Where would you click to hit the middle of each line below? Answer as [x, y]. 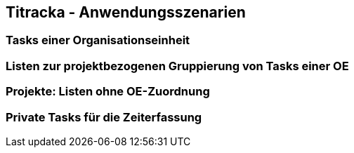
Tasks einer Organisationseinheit [98, 40]
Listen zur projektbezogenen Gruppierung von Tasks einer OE [177, 66]
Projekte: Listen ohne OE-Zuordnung [108, 92]
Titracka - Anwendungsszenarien [126, 12]
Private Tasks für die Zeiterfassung [104, 117]
